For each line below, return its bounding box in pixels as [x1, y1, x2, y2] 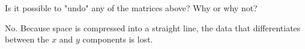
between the [5, 33, 49, 45]
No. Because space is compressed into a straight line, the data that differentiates [5, 21, 301, 34]
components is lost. [82, 33, 153, 45]
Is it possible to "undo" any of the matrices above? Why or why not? [5, 2, 258, 14]
